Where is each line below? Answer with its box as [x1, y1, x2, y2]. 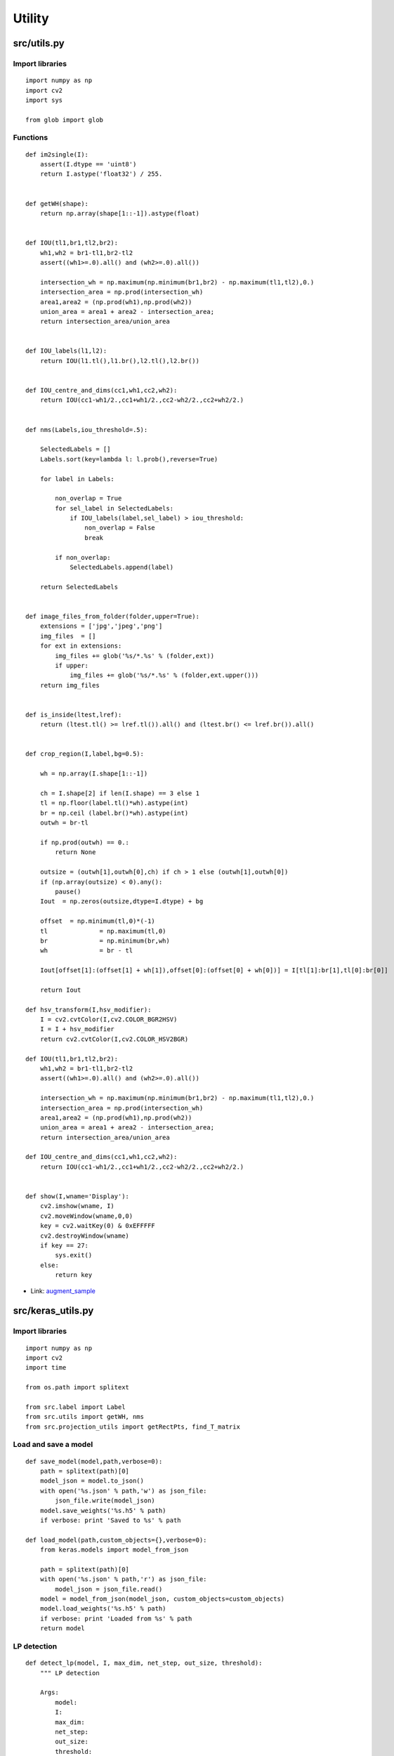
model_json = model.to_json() [39, 1477, 144, 1485]
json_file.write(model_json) [55, 1497, 156, 1505]
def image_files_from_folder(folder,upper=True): [25, 612, 200, 620]
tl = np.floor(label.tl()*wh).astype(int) [39, 799, 189, 807]
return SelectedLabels [39, 583, 119, 591]
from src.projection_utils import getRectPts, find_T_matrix [25, 1422, 240, 1431]
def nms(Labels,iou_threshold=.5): [25, 426, 148, 433]
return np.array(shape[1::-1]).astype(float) [39, 209, 200, 217]
